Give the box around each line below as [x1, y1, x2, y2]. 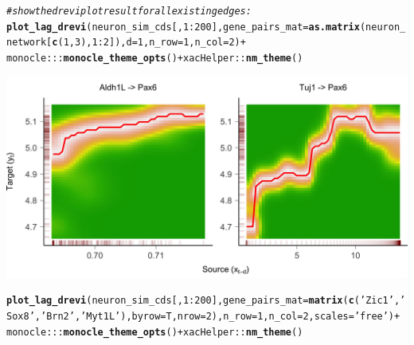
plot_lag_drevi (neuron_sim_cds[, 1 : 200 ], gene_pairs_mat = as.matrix [6, 21, 360, 33]
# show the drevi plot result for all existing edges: [6, 6, 252, 17]
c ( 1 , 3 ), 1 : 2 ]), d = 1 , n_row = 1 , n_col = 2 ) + [52, 37, 246, 49]
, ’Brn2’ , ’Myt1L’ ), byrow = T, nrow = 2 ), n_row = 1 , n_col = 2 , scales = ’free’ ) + [34, 310, 400, 322]
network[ [6, 37, 53, 49]
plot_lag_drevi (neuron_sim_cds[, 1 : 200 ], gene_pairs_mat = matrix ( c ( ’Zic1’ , [6, 295, 400, 307]
